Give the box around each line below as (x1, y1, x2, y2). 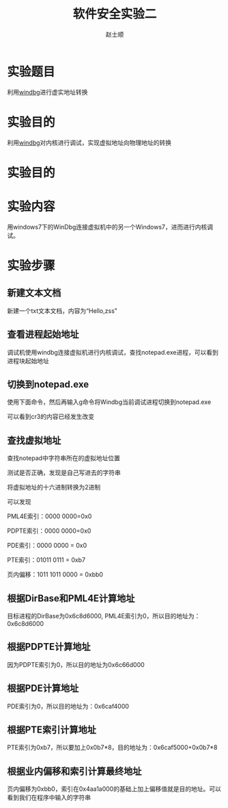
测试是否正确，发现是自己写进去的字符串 (7, 468, 121, 477)
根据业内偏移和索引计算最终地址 (7, 765, 142, 777)
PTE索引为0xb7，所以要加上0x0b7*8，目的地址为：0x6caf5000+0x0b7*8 (7, 744, 218, 752)
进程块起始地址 (7, 357, 49, 365)
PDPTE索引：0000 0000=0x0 (7, 527, 91, 535)
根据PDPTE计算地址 (7, 641, 91, 653)
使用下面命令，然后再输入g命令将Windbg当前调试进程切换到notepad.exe (7, 398, 212, 406)
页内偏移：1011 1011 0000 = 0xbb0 (7, 570, 104, 579)
